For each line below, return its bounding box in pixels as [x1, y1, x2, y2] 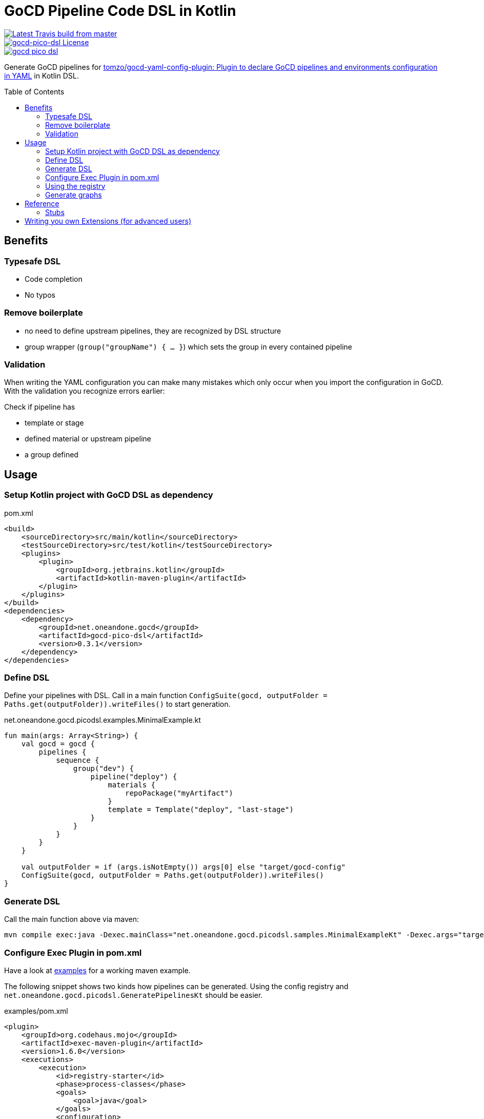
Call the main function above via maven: [4, 915, 139, 924]
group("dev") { [73, 764, 134, 773]
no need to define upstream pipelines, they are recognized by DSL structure [25, 326, 281, 335]
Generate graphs [45, 190, 102, 199]
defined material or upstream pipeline [25, 434, 151, 443]
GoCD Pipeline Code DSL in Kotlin [4, 2, 236, 20]
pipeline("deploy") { [90, 773, 177, 781]
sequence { [56, 756, 99, 765]
